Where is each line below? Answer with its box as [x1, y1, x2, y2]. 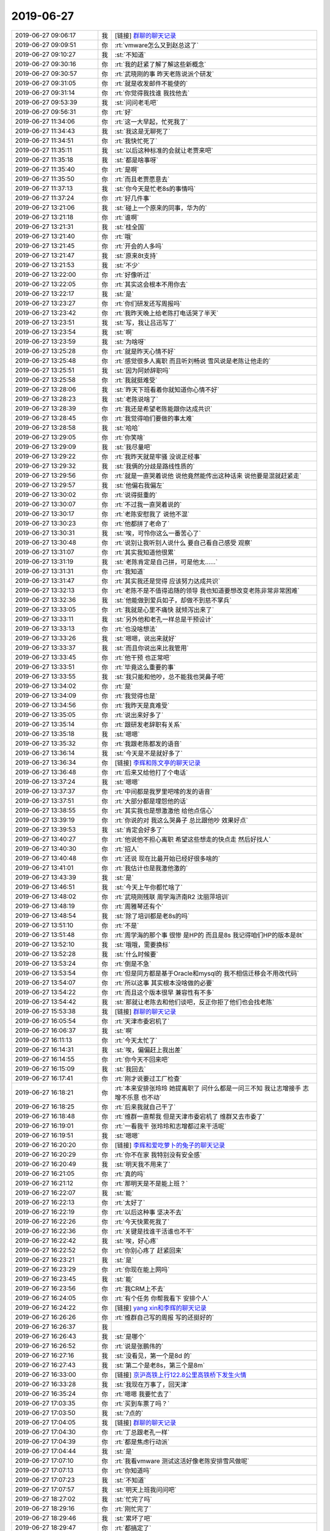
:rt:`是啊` [114, 165, 139, 174]
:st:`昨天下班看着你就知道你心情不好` [114, 385, 219, 394]
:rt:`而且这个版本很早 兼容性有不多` [114, 988, 215, 996]
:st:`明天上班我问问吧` [114, 1485, 177, 1494]
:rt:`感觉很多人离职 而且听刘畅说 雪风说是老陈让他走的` [114, 356, 271, 365]
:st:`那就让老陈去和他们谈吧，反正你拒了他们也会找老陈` [114, 998, 274, 1006]
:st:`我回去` [114, 1064, 146, 1073]
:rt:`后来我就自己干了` [114, 1102, 176, 1111]
